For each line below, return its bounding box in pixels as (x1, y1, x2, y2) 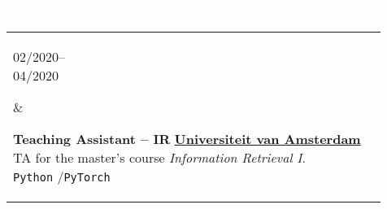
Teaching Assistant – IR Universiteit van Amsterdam (13, 128, 361, 148)
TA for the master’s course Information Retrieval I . (13, 147, 306, 167)
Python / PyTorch (13, 166, 111, 185)
